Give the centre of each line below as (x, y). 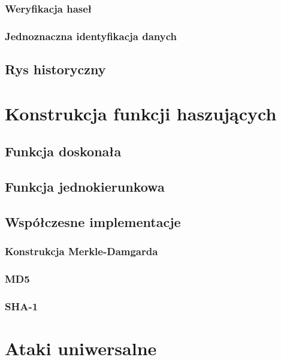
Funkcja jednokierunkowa (85, 187)
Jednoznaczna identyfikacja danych (91, 36)
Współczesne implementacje (93, 221)
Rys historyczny (55, 69)
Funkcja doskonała (63, 151)
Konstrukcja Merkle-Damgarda (81, 251)
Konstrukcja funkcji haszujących (141, 113)
